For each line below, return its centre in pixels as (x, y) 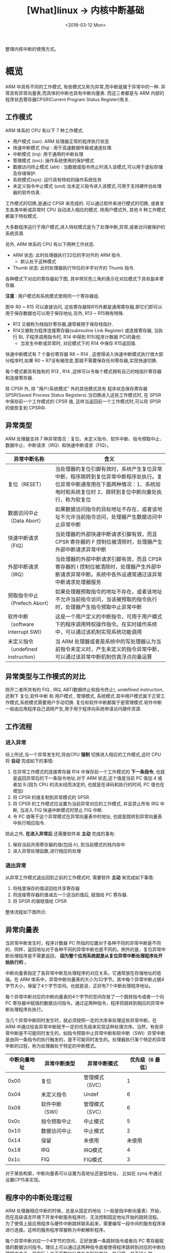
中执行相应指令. (29, 823)
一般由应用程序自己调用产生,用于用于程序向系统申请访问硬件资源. (74, 709)
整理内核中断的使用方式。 (32, 49)
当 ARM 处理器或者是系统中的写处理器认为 (106, 641)
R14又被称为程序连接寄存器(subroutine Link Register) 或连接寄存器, (83, 330)
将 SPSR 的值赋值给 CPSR (40, 901)
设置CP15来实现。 (24, 1180)
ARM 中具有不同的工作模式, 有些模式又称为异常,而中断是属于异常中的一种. (83, 86)
